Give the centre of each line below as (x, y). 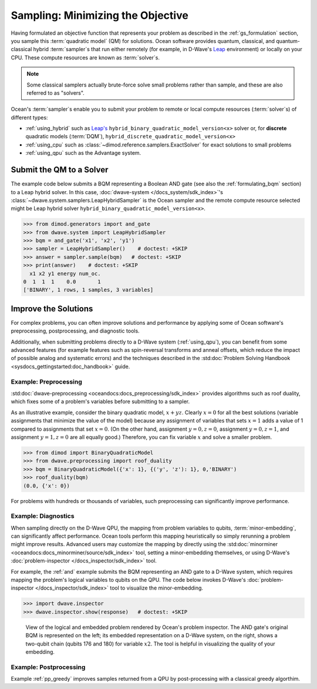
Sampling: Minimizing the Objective (100, 15)
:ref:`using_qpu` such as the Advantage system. (83, 153)
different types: (29, 117)
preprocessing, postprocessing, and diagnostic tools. (75, 331)
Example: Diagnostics (43, 516)
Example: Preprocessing (46, 381)
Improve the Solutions (52, 309)
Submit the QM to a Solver (60, 170)
